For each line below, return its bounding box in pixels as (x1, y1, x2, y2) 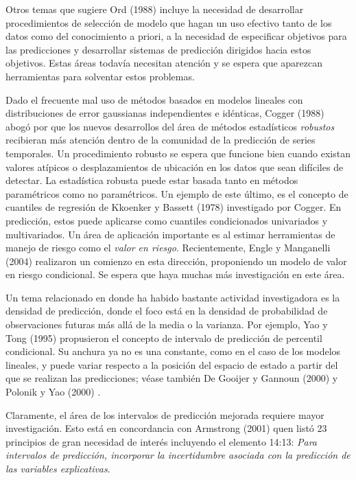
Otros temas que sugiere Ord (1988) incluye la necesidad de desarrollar (5, 2, 304, 16)
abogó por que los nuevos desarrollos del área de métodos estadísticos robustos (5, 119, 335, 133)
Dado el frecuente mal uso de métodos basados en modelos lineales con (5, 92, 303, 106)
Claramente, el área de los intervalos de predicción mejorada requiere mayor (5, 407, 324, 422)
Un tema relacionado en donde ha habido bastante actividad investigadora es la (5, 290, 340, 304)
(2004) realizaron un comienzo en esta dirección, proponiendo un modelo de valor (5, 253, 347, 268)
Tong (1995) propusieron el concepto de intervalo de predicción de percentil (5, 330, 322, 345)
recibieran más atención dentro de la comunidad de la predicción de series (5, 133, 316, 147)
